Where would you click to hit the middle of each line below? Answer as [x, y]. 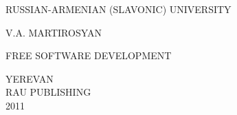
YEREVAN [30, 78]
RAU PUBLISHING [48, 92]
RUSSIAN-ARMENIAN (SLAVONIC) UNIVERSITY [118, 9]
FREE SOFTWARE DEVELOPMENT [89, 55]
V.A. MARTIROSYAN [54, 32]
